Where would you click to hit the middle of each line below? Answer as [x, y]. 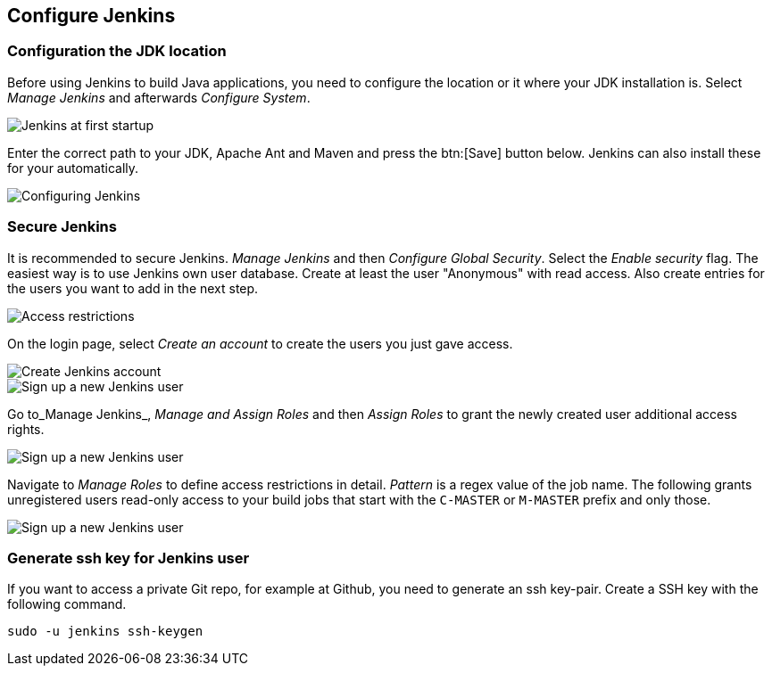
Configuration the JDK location [117, 51]
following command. [67, 604]
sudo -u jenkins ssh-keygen [105, 632]
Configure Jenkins [91, 16]
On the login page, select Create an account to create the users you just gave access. [260, 343]
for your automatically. [73, 168]
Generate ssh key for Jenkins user [129, 558]
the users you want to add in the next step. [133, 288]
